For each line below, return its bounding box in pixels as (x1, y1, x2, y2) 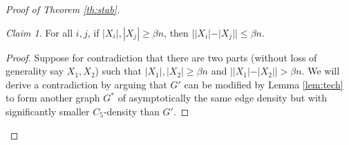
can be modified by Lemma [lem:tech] (184, 77, 343, 91)
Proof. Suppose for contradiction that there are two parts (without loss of (6, 50, 317, 64)
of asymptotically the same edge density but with (117, 90, 328, 105)
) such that (95, 64, 142, 78)
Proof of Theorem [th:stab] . (6, 2, 120, 16)
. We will (301, 64, 340, 78)
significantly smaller (6, 104, 90, 118)
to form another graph (6, 90, 100, 105)
